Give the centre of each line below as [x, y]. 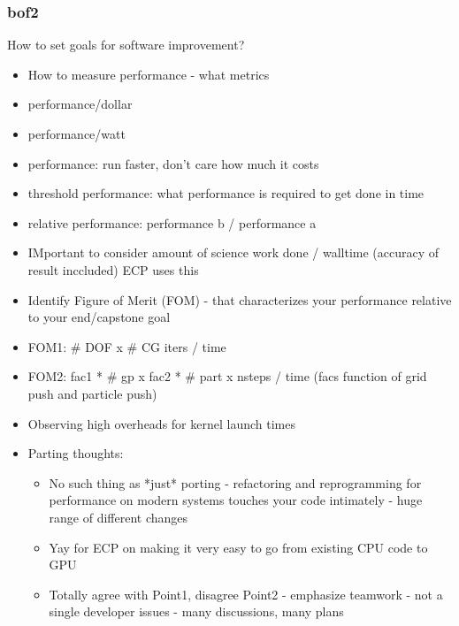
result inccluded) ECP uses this [113, 269]
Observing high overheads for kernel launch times [161, 423]
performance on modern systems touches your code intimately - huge [236, 500]
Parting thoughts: [76, 453]
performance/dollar [80, 104]
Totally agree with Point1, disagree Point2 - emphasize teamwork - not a [246, 594]
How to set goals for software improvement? [126, 45]
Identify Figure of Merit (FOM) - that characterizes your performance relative [240, 299]
